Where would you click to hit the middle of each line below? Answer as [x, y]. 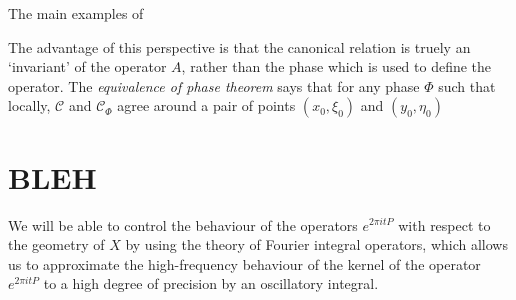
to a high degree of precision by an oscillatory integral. [211, 283]
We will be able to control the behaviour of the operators [183, 224]
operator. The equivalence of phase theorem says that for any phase [214, 85]
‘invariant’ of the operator [87, 66]
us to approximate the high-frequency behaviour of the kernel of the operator [244, 263]
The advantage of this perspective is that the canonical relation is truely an [239, 46]
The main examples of [76, 13]
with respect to [444, 224]
